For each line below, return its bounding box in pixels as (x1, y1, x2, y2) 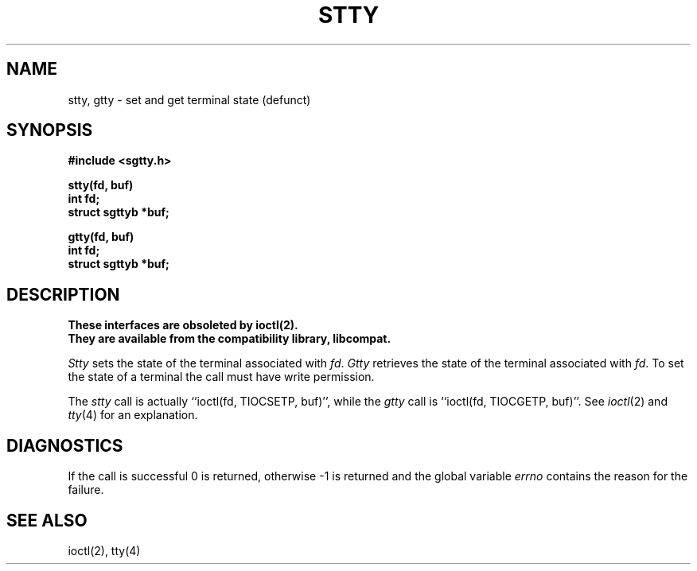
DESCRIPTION (6, 284, 120, 305)
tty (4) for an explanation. (68, 408, 198, 422)
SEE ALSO (6, 510, 88, 530)
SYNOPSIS (6, 120, 93, 141)
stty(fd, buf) (68, 178, 134, 192)
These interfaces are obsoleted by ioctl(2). (68, 318, 298, 332)
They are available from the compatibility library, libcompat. (68, 332, 391, 346)
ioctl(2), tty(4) (68, 543, 141, 557)
